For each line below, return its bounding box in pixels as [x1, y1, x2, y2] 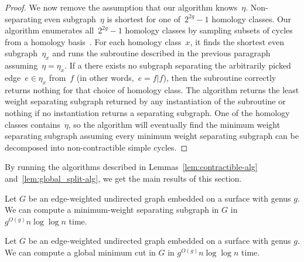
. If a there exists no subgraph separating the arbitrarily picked [64, 59, 291, 72]
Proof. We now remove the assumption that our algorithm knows [5, 1, 238, 13]
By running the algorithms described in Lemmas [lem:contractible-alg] [5, 161, 258, 173]
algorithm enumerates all [5, 24, 94, 36]
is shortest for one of [107, 12, 180, 25]
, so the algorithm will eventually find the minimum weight [68, 118, 281, 130]
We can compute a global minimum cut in [5, 246, 156, 258]
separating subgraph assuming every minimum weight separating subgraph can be [5, 130, 299, 142]
